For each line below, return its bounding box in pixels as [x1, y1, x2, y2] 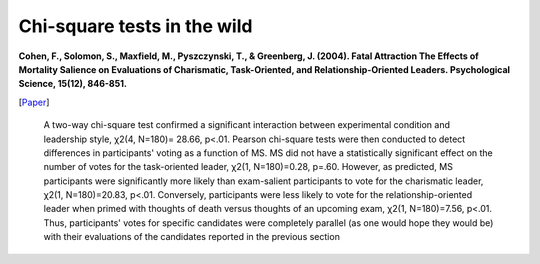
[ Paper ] [18, 96, 50, 108]
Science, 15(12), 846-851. [18, 78, 127, 90]
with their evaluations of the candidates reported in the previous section [43, 231, 340, 243]
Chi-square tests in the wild [18, 15, 253, 37]
